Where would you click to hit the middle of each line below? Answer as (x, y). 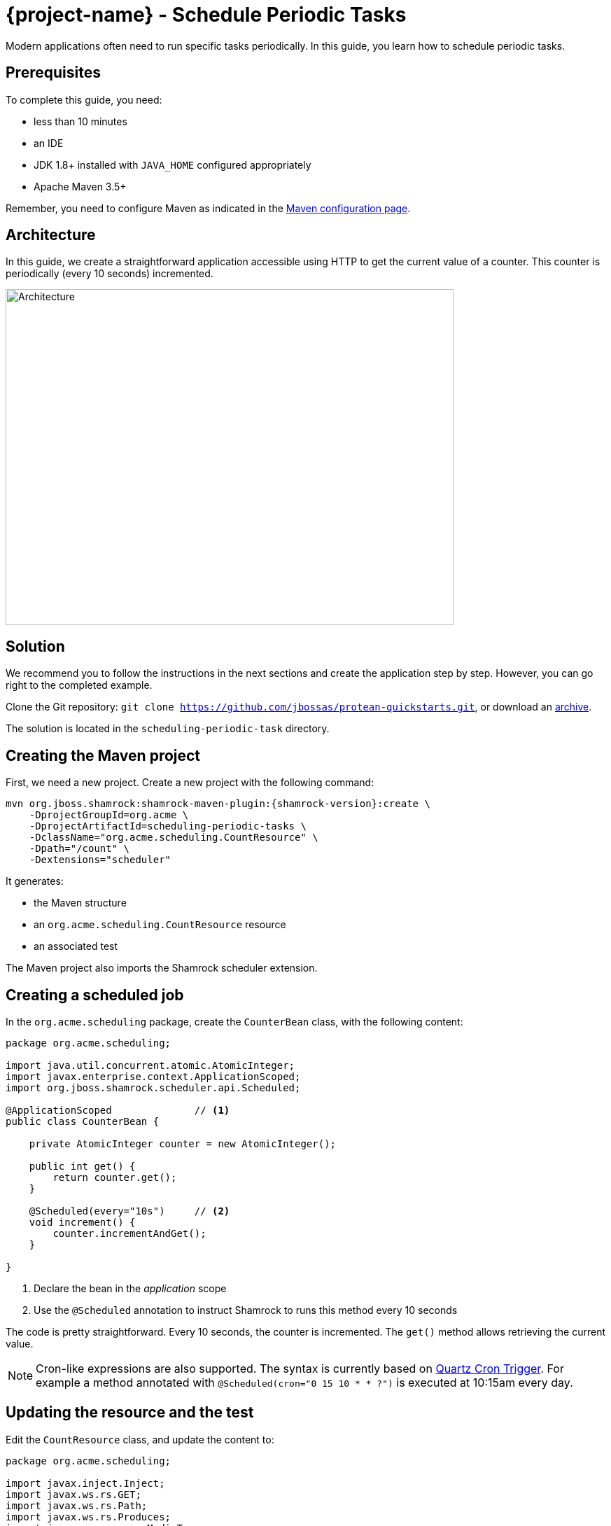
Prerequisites (53, 73)
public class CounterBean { (83, 1121)
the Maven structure (80, 903)
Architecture (51, 235)
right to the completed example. (79, 685)
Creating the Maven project (103, 755)
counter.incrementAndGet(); (129, 1233)
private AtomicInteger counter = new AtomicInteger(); (183, 1143)
